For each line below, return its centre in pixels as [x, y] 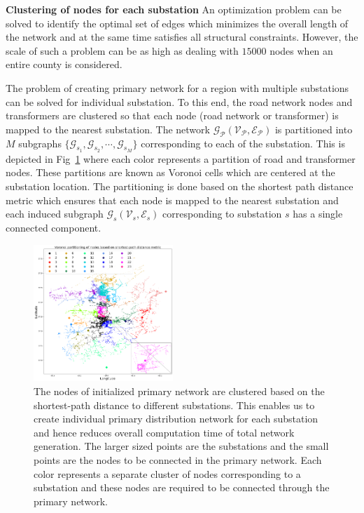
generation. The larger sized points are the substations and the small [181, 446]
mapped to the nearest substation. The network [108, 129]
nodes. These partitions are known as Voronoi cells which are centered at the [170, 172]
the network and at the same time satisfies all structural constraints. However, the [182, 37]
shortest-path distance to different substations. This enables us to [174, 405]
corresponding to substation [222, 214]
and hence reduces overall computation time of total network [164, 432]
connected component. [54, 227]
